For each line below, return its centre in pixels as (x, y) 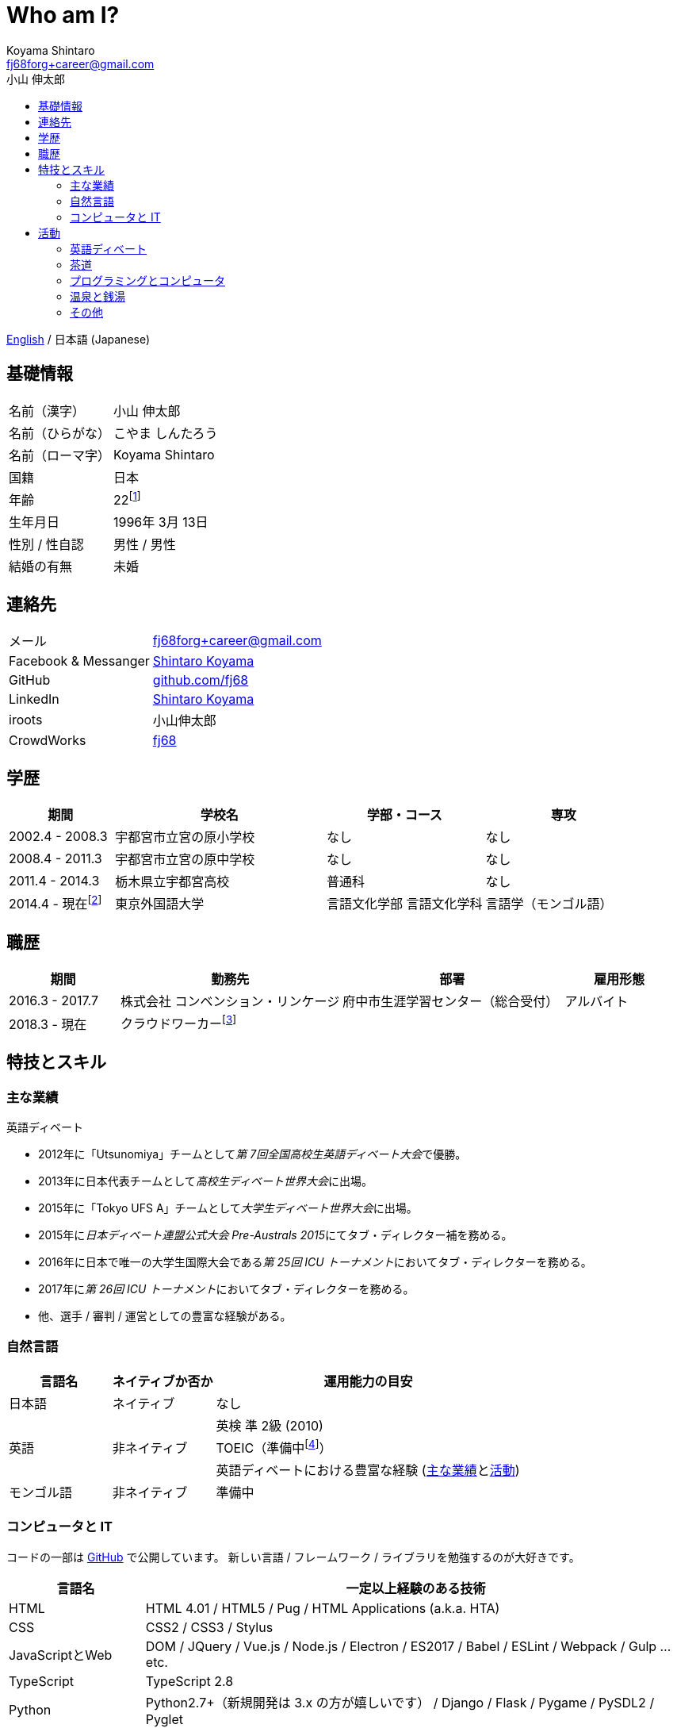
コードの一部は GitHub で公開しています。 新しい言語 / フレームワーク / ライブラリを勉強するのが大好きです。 (293, 1557)
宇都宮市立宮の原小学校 (185, 837)
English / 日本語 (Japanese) (78, 339)
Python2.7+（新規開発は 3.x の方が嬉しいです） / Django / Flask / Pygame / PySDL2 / (400, 1702)
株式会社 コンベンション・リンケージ (230, 1002)
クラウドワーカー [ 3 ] (179, 1023)
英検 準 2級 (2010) (270, 1425)
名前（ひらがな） (60, 433)
